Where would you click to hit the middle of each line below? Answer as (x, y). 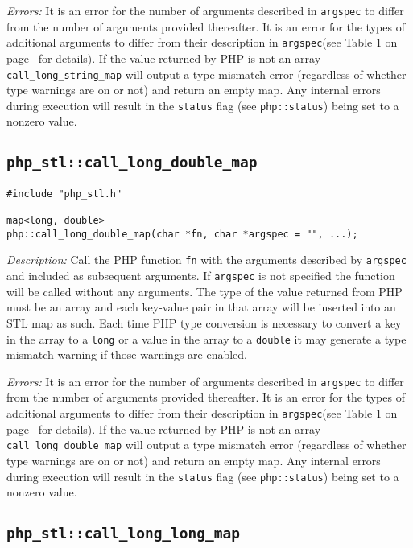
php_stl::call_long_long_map (124, 534)
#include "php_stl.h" (64, 194)
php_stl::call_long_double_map (132, 163)
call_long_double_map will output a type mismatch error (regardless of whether (206, 445)
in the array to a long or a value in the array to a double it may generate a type (206, 338)
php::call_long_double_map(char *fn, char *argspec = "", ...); (182, 234)
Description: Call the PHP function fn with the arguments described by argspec (206, 260)
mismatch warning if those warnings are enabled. (127, 354)
